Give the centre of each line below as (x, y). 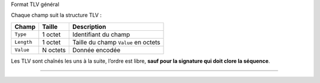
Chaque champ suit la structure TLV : (56, 15)
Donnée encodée (96, 50)
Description (89, 27)
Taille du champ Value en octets (116, 42)
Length (23, 42)
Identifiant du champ (101, 34)
